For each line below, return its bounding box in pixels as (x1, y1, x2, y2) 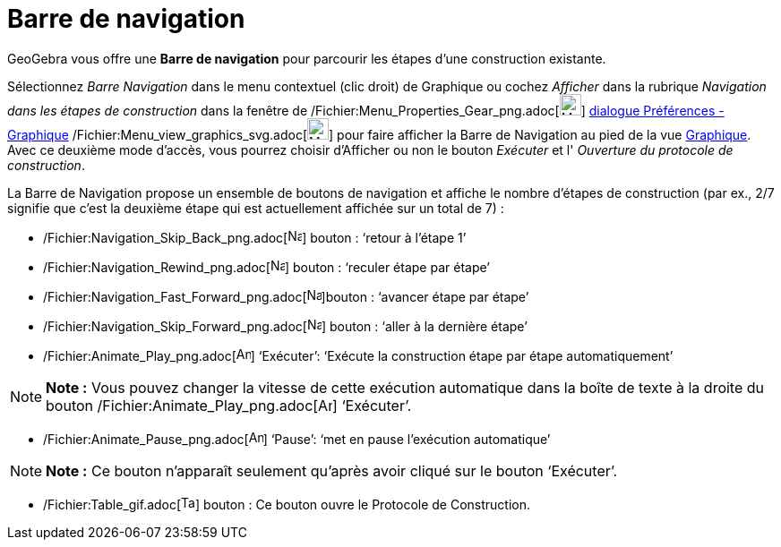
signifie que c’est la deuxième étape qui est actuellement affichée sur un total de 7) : (7, 200, 504, 216)
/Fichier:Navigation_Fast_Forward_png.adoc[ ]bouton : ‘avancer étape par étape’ (43, 288, 529, 304)
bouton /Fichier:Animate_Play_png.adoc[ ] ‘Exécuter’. (46, 396, 412, 415)
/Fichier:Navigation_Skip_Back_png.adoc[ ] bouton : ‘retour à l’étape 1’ (43, 229, 467, 245)
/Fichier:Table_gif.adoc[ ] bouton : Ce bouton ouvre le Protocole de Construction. (43, 496, 531, 512)
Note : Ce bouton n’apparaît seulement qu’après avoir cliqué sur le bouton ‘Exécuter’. (46, 461, 618, 480)
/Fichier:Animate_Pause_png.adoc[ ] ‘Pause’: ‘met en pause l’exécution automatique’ (43, 431, 551, 447)
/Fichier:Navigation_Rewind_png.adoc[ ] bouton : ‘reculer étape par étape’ (43, 259, 490, 275)
